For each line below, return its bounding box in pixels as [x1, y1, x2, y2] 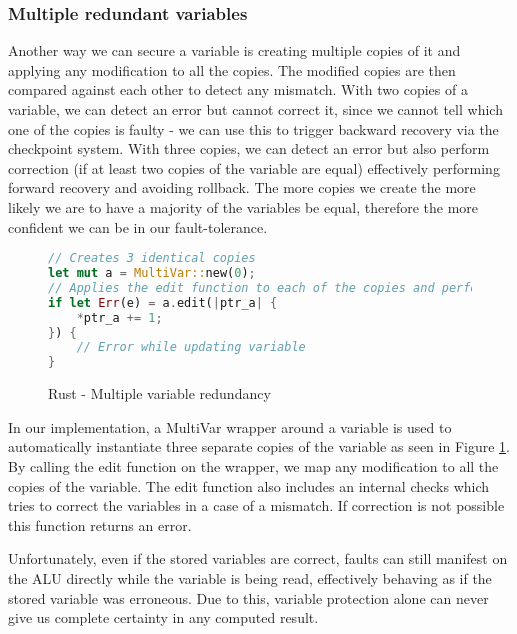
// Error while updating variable [76, 340, 306, 355]
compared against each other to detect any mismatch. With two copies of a [8, 79, 468, 100]
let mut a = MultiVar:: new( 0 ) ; [48, 266, 256, 281]
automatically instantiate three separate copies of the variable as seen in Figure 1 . [8, 436, 510, 457]
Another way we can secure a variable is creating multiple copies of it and [8, 40, 461, 61]
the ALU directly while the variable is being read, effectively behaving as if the [8, 567, 492, 588]
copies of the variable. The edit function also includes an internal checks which [8, 475, 490, 496]
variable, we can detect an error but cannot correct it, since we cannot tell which [8, 99, 503, 119]
